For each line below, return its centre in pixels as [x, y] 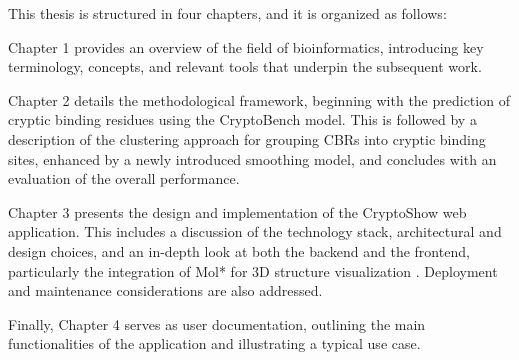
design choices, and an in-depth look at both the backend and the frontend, [239, 250]
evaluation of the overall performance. [124, 178]
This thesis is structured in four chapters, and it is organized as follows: [227, 13]
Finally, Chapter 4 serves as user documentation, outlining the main [217, 323]
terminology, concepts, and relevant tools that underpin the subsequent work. [245, 66]
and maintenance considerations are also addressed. [165, 290]
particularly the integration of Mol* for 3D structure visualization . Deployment [253, 270]
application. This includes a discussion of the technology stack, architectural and [255, 231]
